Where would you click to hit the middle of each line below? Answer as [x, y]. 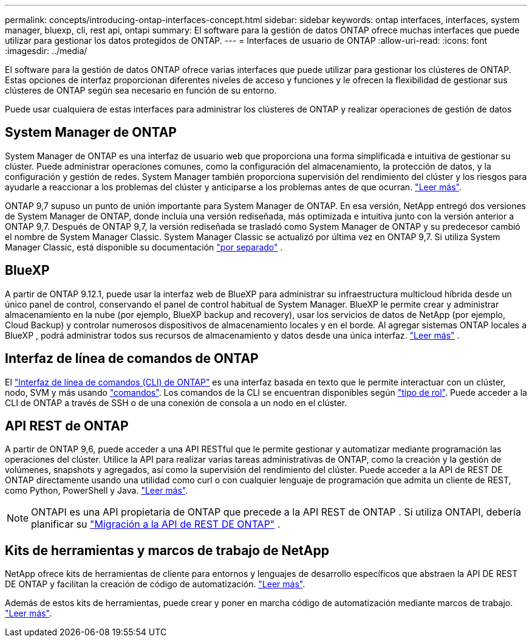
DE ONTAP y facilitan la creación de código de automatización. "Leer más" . [155, 584]
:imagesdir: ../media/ [46, 51]
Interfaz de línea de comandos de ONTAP [132, 359]
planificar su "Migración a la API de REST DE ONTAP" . [156, 524]
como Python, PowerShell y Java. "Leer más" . [97, 491]
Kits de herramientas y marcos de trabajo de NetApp [167, 550]
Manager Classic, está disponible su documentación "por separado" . [144, 247]
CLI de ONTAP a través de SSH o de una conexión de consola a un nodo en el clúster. [176, 402]
